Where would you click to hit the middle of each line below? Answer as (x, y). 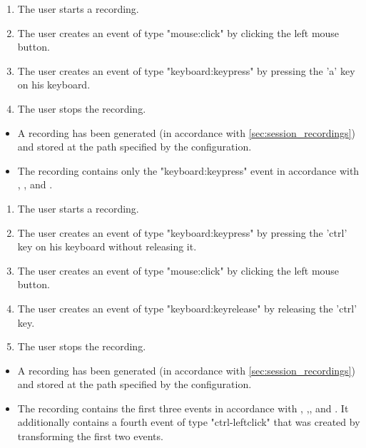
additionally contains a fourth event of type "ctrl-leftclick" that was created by (189, 422)
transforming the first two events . (90, 436)
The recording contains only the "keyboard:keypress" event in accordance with (188, 170)
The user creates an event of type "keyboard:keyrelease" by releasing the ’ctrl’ (187, 308)
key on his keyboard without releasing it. (107, 246)
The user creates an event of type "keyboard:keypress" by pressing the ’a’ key (186, 70)
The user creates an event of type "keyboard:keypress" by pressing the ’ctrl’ (182, 232)
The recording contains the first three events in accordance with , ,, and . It (183, 408)
